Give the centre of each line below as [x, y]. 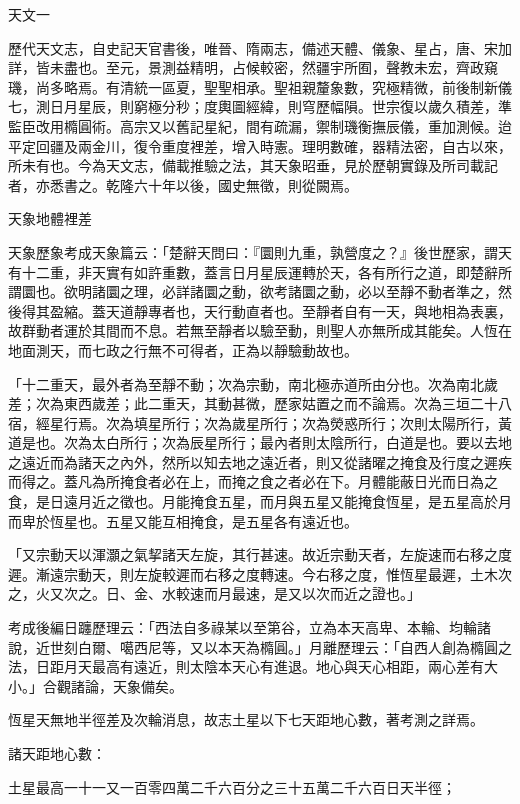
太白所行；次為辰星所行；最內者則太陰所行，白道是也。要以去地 [301, 442]
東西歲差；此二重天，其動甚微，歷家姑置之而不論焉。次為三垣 [266, 403]
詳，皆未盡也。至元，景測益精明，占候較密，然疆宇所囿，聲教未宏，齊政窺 [253, 67]
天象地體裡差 [50, 218]
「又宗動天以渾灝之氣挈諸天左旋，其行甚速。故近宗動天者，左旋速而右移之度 [260, 554]
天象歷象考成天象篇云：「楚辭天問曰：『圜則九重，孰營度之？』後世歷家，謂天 [260, 251]
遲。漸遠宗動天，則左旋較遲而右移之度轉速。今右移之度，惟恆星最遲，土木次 [260, 573]
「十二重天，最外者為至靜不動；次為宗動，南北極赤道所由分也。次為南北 [246, 383]
